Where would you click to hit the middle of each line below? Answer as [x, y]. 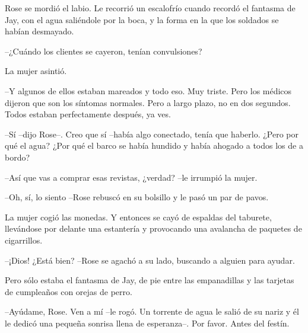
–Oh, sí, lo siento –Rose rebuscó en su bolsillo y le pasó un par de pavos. [137, 197]
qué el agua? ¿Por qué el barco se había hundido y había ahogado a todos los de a [154, 145]
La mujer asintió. [36, 71]
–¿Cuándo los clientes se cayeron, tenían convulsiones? [104, 51]
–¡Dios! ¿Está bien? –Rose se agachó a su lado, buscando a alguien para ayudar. [150, 260]
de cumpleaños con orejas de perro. [69, 291]
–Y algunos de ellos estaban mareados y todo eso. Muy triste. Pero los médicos [148, 90]
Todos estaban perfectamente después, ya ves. [88, 114]
